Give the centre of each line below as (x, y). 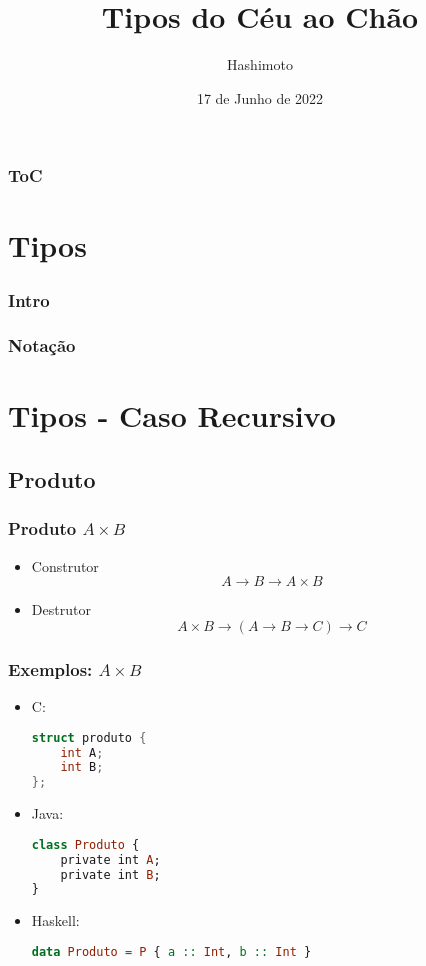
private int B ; (110, 874)
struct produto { (89, 737)
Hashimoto (260, 64)
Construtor (65, 565)
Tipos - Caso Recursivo (172, 415)
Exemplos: (50, 668)
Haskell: (55, 920)
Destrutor (61, 609)
